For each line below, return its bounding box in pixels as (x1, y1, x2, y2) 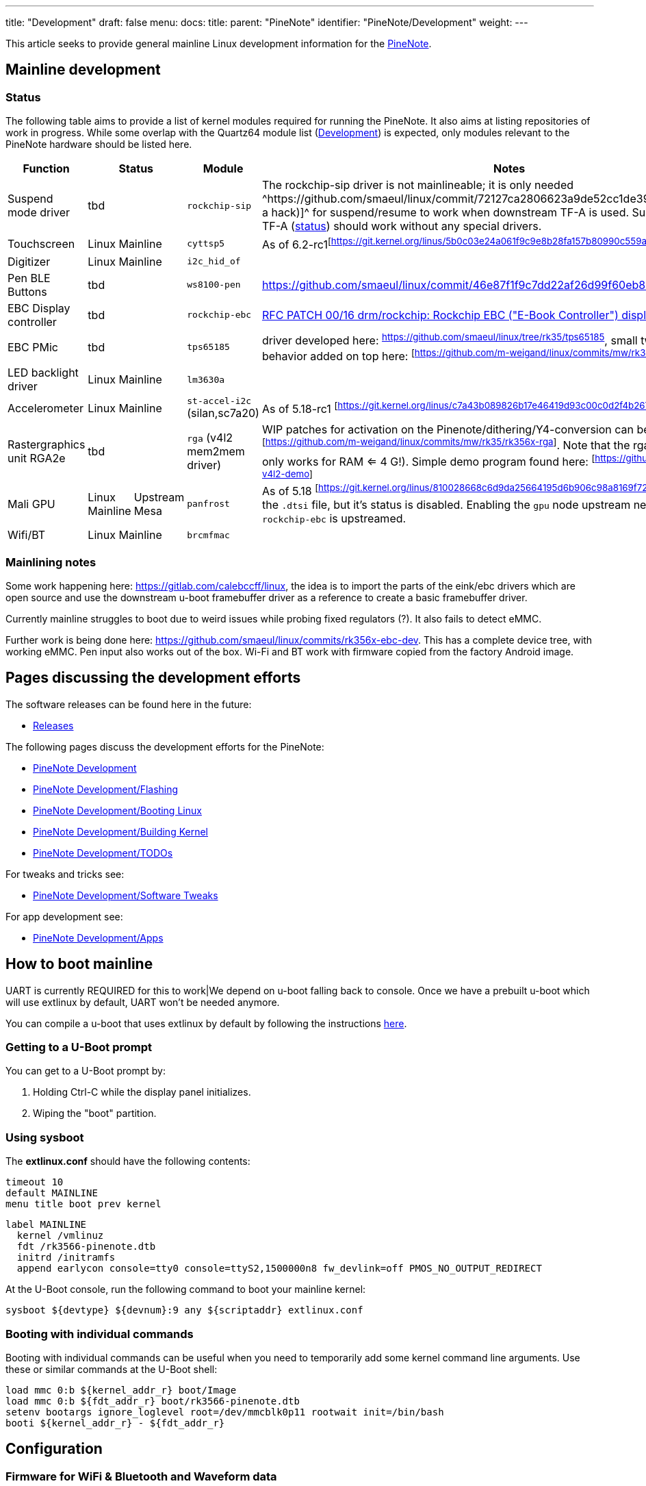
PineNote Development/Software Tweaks (33, 889, 218, 901)
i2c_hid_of (187, 256, 241, 267)
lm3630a (187, 374, 225, 385)
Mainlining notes (5, 555, 96, 569)
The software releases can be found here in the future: (5, 698, 252, 710)
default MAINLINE (5, 1187, 98, 1199)
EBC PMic (8, 340, 58, 354)
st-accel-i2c (187, 396, 252, 407)
